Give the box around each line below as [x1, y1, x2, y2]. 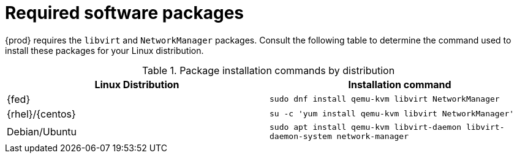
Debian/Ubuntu [7, 125, 77, 138]
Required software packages [5, 2, 244, 23]
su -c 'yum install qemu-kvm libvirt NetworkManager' [270, 109, 515, 119]
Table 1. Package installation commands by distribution [142, 64, 395, 77]
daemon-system [270, 131, 332, 141]
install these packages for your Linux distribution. [5, 45, 204, 56]
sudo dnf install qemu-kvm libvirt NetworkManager [270, 94, 500, 104]
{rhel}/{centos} [7, 107, 76, 120]
